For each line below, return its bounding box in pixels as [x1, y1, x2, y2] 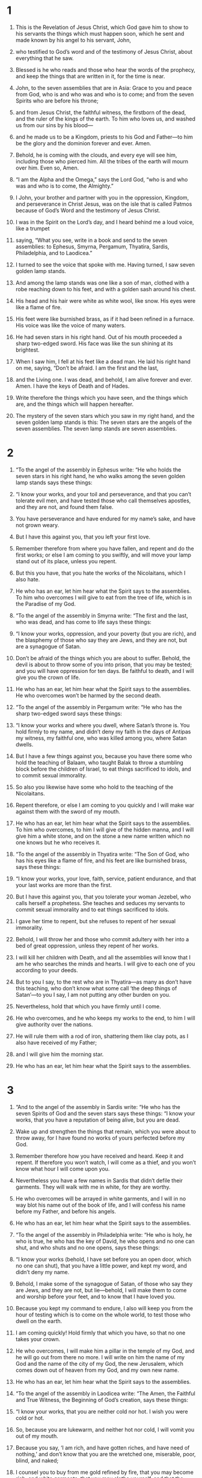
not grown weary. [15, 521, 60, 528]
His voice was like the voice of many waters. [15, 321, 126, 329]
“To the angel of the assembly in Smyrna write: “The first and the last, [15, 611, 188, 619]
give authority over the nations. [15, 1020, 93, 1028]
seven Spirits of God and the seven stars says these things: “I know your [15, 1110, 195, 1117]
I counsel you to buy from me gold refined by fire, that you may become [15, 1468, 194, 1476]
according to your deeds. [15, 966, 78, 974]
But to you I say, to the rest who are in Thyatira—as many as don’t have [15, 978, 192, 985]
